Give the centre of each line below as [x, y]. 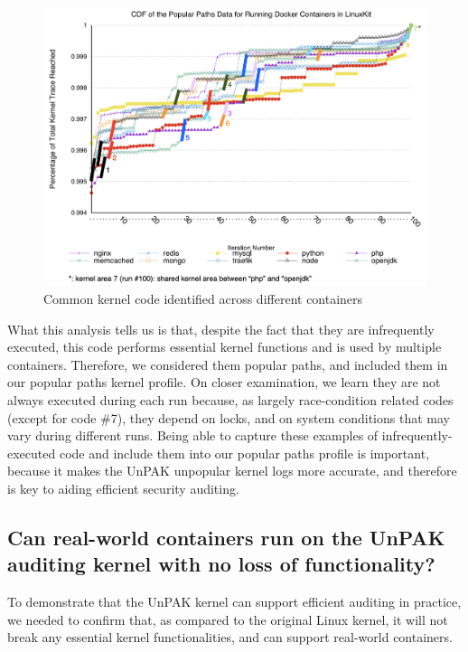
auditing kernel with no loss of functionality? [221, 564]
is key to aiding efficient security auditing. [123, 488]
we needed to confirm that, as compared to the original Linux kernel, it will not [228, 619]
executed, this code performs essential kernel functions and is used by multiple [225, 347]
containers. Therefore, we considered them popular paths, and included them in [228, 364]
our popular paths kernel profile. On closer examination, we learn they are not [224, 382]
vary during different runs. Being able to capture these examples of [193, 435]
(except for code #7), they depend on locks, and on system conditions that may [229, 417]
